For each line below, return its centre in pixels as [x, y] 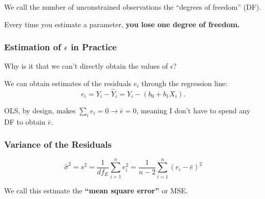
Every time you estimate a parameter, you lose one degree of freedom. [122, 24]
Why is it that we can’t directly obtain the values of [86, 66]
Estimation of [33, 47]
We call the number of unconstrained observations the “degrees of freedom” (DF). [133, 7]
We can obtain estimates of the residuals [68, 83]
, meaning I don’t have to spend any [193, 110]
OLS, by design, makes [40, 110]
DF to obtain [25, 121]
